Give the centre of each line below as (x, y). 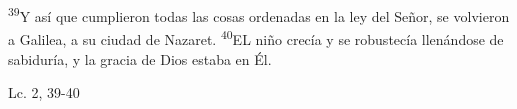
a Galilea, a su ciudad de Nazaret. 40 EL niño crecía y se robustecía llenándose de (256, 37)
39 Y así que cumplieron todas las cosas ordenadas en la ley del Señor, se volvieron (259, 14)
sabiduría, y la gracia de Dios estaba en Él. (140, 58)
